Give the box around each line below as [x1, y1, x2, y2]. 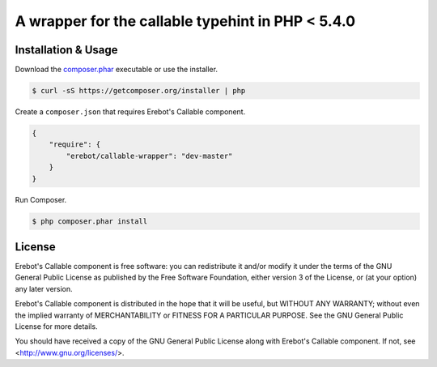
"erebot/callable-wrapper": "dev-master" [66, 151, 233, 160]
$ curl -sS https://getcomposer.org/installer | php [32, 86, 246, 96]
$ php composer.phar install [32, 216, 148, 226]
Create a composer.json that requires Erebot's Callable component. [15, 107, 246, 117]
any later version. [15, 284, 73, 293]
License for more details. [15, 322, 98, 331]
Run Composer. [15, 194, 67, 204]
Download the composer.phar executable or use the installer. [15, 65, 218, 75]
